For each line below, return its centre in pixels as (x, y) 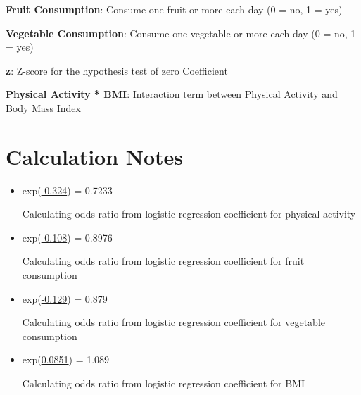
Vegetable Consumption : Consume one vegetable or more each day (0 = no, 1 (181, 33)
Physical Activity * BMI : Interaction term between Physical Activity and (172, 94)
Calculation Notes (95, 156)
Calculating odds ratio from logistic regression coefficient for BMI (164, 383)
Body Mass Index (43, 107)
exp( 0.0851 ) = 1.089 (66, 359)
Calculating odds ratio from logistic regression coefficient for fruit (163, 261)
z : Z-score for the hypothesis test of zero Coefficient (117, 70)
